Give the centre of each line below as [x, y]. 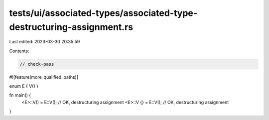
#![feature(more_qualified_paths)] [44, 77]
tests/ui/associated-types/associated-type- [103, 13]
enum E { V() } [24, 86]
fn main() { [20, 95]
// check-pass [37, 64]
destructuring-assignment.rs [71, 27]
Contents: [19, 51]
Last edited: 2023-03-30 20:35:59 [45, 42]
